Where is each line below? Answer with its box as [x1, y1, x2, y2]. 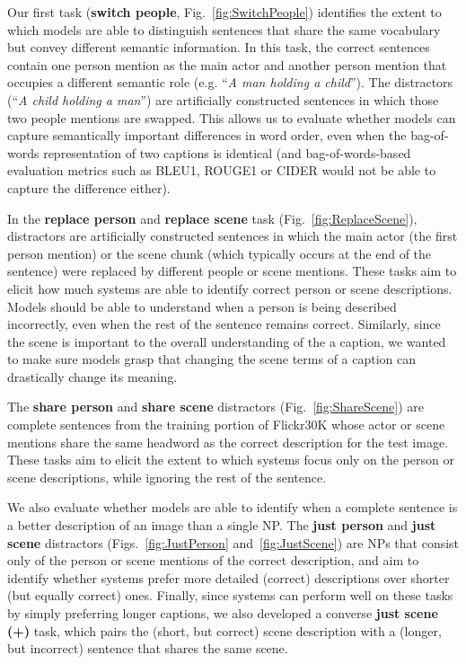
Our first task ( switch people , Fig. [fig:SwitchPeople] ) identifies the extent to [7, 3, 442, 21]
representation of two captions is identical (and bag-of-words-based [43, 143, 411, 162]
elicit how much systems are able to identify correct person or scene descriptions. [7, 279, 453, 297]
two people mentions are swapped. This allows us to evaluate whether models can [7, 108, 456, 127]
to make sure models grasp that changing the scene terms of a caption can [7, 350, 417, 368]
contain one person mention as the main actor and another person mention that [7, 55, 447, 74]
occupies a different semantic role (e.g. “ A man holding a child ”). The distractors [7, 73, 453, 92]
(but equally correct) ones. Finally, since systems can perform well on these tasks [7, 586, 453, 605]
